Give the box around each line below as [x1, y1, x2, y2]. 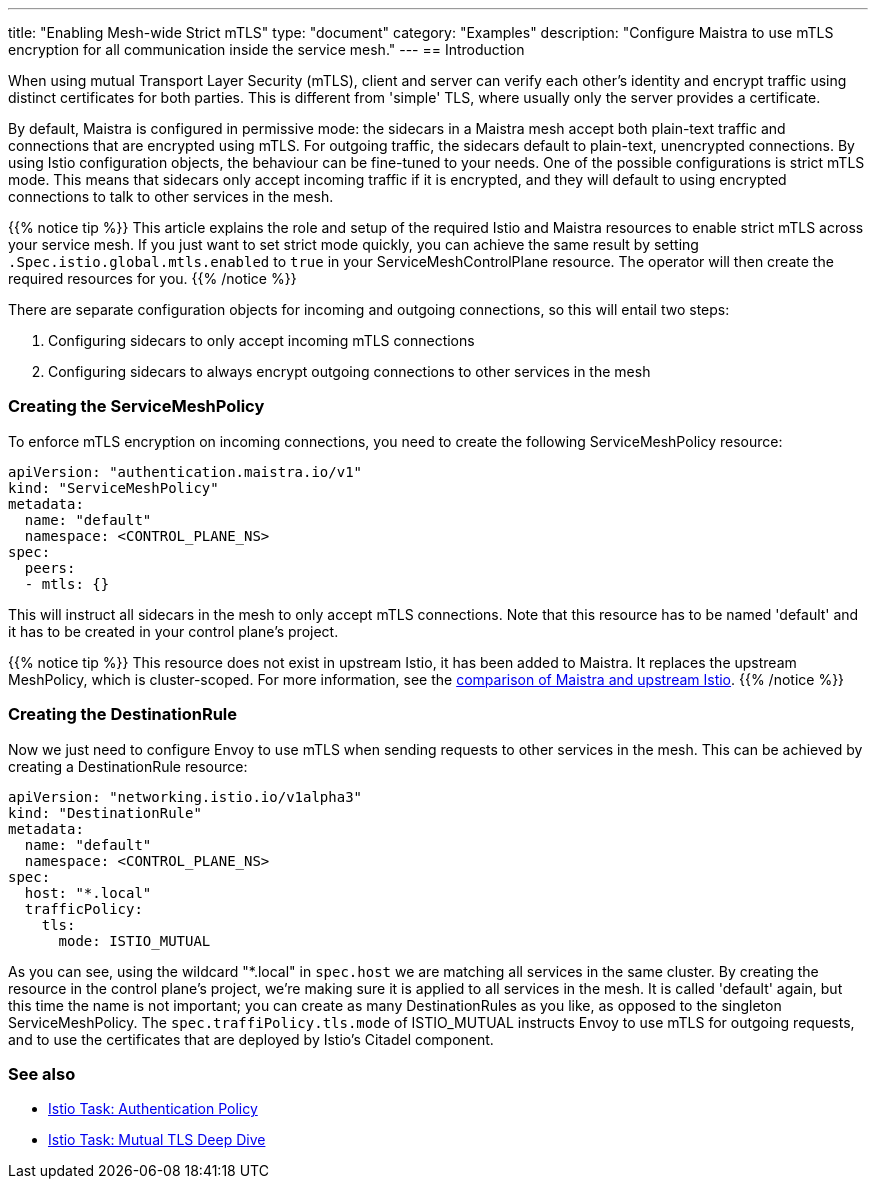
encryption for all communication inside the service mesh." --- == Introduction [8, 41, 525, 58]
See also [8, 1063, 76, 1084]
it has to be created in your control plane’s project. [8, 622, 339, 640]
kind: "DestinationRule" [8, 804, 202, 821]
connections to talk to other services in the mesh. [8, 188, 334, 205]
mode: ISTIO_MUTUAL [58, 932, 211, 949]
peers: [24, 559, 76, 576]
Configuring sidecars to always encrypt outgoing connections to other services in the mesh [48, 363, 651, 380]
